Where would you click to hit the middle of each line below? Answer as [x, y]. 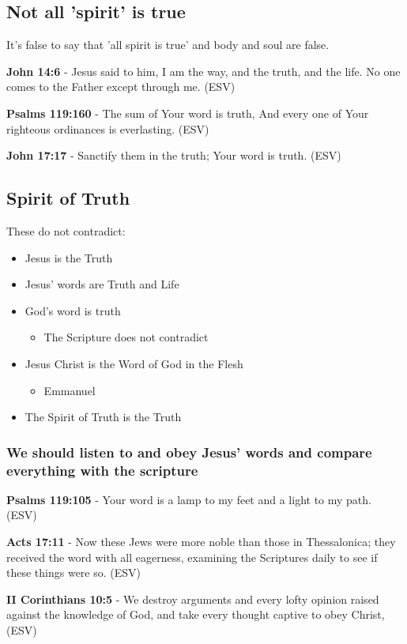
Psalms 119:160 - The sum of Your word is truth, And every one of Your [188, 113]
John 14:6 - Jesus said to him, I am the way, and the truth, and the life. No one [203, 71]
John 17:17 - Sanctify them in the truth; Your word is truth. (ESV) [174, 155]
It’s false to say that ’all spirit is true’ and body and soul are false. [168, 45]
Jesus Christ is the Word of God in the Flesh [134, 363]
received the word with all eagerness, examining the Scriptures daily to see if [192, 557]
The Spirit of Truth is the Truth [103, 417]
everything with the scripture [102, 470]
